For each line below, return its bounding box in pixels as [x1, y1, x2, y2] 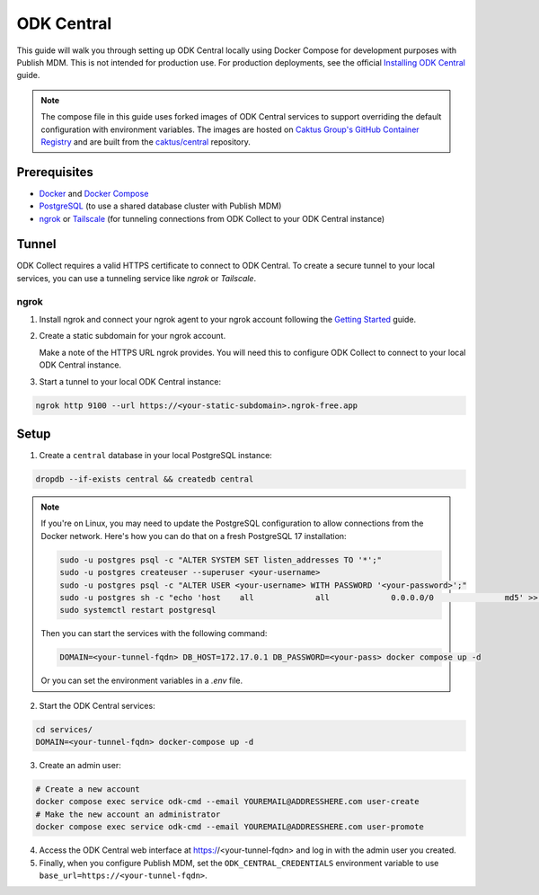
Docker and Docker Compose [39, 188, 149, 199]
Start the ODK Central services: [39, 700, 156, 711]
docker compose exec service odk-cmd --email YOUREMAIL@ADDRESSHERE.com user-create [35, 796, 420, 807]
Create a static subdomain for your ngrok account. [39, 331, 226, 341]
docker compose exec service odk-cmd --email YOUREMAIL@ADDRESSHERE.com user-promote [35, 822, 424, 832]
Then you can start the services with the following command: [40, 628, 268, 639]
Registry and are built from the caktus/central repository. [40, 136, 252, 147]
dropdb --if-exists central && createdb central [35, 474, 254, 484]
